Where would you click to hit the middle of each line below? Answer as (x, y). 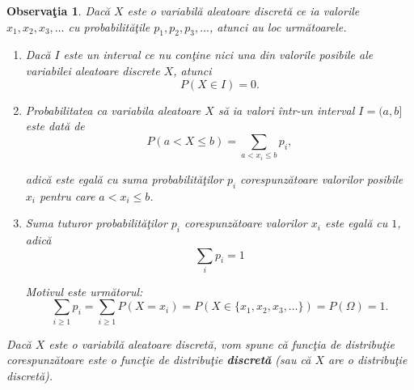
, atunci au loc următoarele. (278, 26)
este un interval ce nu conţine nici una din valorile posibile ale (218, 55)
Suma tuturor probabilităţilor (96, 223)
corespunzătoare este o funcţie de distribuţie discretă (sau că (159, 360)
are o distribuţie (368, 360)
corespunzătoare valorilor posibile (322, 178)
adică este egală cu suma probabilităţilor (124, 178)
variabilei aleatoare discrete (93, 70)
